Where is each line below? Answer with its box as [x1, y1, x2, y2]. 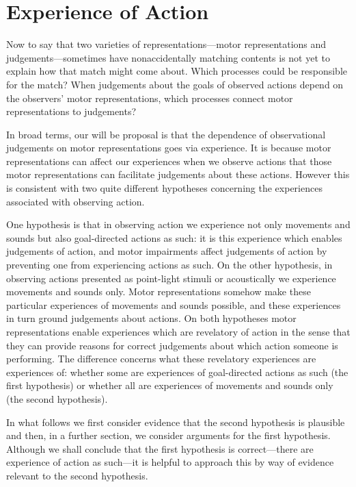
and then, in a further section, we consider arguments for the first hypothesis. [6, 428, 331, 442]
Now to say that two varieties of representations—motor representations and [6, 37, 327, 51]
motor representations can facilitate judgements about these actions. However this [6, 167, 350, 182]
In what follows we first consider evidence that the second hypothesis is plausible [6, 414, 345, 429]
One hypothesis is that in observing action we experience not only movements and [6, 217, 351, 232]
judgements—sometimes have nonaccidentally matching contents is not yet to [6, 50, 330, 64]
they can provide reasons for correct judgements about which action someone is [6, 338, 338, 352]
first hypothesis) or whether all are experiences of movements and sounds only [6, 378, 333, 392]
